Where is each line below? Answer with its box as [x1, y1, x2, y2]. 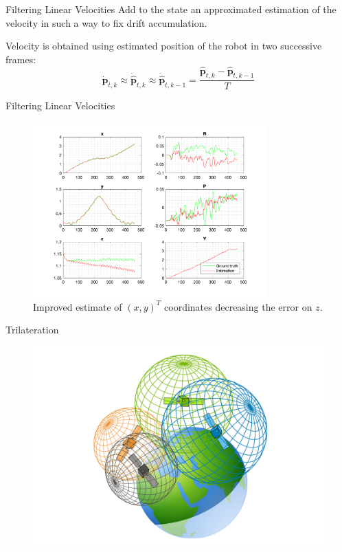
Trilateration [5, 322, 59, 337]
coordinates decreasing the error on [164, 299, 312, 313]
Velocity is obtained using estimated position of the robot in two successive [5, 38, 322, 53]
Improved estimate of [33, 299, 122, 313]
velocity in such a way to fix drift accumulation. [5, 15, 207, 30]
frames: [5, 52, 36, 66]
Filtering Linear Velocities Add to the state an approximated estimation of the [5, 2, 337, 16]
